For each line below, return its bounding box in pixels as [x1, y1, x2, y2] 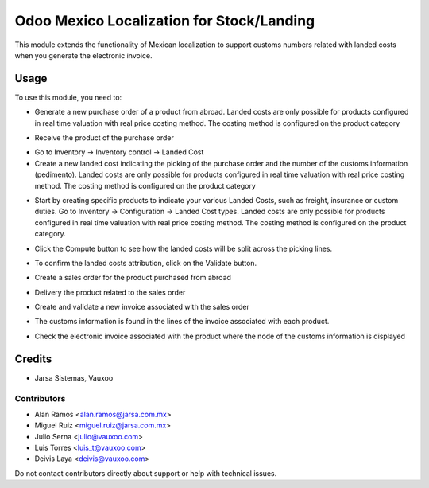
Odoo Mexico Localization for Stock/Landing [14, 12, 315, 29]
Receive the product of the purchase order [34, 133, 174, 142]
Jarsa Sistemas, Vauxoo [34, 373, 114, 382]
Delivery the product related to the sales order [34, 287, 186, 297]
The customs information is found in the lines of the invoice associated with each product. [34, 317, 330, 326]
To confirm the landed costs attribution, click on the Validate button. [34, 258, 257, 267]
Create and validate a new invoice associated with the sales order [34, 303, 249, 312]
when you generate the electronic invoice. [14, 50, 153, 60]
